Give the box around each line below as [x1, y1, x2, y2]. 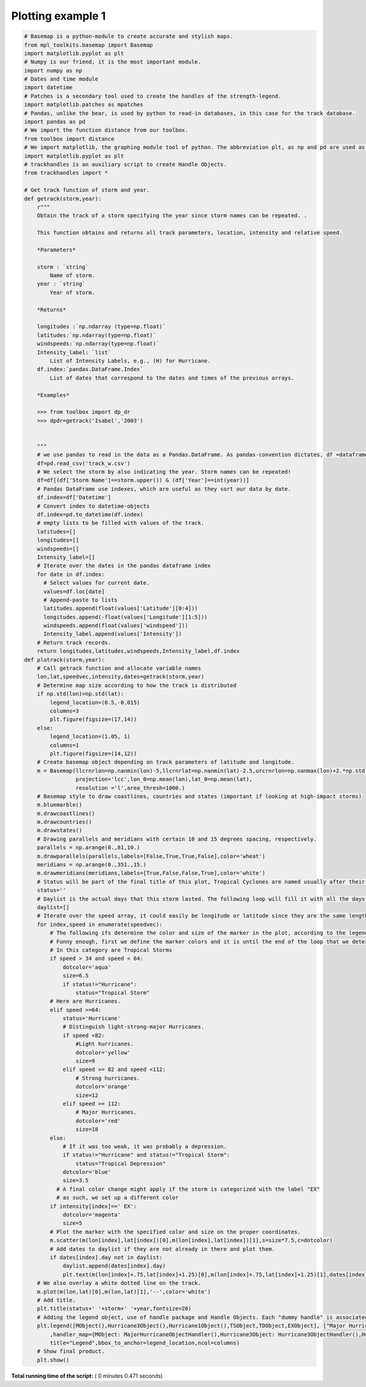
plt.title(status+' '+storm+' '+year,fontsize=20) [37, 1305, 192, 1312]
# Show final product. [37, 1348, 105, 1355]
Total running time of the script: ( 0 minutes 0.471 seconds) [11, 1372, 163, 1379]
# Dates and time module [24, 76, 99, 82]
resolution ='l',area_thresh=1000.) [75, 784, 185, 791]
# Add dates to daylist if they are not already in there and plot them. [49, 1245, 276, 1252]
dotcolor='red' [75, 1117, 121, 1124]
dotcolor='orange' [75, 1083, 131, 1090]
